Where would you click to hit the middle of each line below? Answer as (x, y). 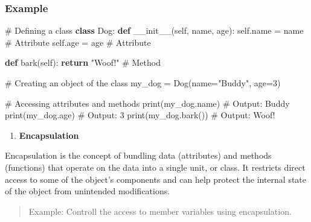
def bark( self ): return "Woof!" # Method (83, 62)
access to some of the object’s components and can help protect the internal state (156, 179)
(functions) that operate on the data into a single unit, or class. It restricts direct (155, 167)
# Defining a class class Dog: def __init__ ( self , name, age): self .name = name (154, 30)
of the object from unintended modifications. (88, 191)
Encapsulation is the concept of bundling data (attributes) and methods (138, 155)
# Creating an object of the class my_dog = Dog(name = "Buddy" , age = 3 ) (143, 83)
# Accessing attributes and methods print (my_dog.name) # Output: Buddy (147, 103)
